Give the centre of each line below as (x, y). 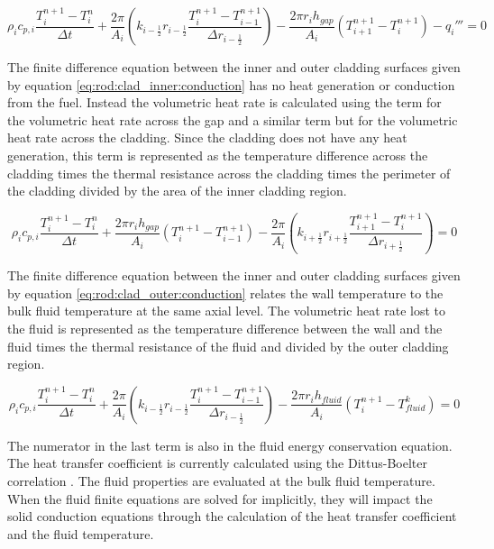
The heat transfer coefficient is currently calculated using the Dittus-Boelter (217, 463)
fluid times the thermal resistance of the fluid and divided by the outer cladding (228, 346)
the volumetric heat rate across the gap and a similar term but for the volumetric (233, 119)
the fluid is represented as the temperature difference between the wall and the (225, 328)
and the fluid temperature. (81, 533)
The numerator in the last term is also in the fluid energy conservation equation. (230, 445)
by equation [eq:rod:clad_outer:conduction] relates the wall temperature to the (225, 293)
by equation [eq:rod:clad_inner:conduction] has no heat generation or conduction (231, 84)
